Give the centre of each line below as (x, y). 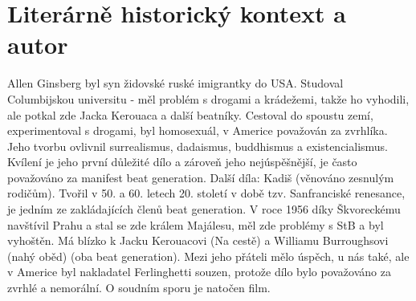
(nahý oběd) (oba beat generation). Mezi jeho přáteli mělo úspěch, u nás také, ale (208, 256)
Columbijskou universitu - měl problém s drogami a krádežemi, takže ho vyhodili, (208, 98)
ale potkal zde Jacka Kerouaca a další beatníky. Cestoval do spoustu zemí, (190, 114)
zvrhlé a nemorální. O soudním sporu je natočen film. (139, 288)
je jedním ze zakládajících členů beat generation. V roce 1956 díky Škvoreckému (204, 209)
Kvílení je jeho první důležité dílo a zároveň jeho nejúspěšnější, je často (182, 162)
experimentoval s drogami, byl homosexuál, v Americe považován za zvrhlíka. (198, 130)
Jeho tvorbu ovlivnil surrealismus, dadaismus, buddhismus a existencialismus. (198, 146)
